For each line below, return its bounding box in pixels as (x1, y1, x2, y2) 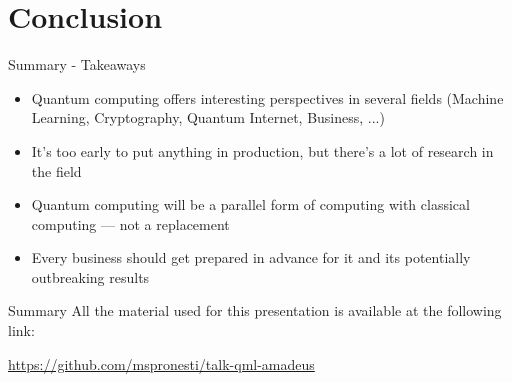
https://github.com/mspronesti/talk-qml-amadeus (8, 353, 315, 374)
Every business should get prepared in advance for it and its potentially (31, 247, 471, 268)
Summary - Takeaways (8, 54, 146, 75)
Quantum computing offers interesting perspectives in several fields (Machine (31, 87, 504, 108)
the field (31, 160, 82, 181)
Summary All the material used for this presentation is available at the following (8, 300, 502, 321)
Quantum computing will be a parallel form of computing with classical (31, 194, 470, 215)
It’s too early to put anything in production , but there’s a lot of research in (31, 140, 494, 161)
